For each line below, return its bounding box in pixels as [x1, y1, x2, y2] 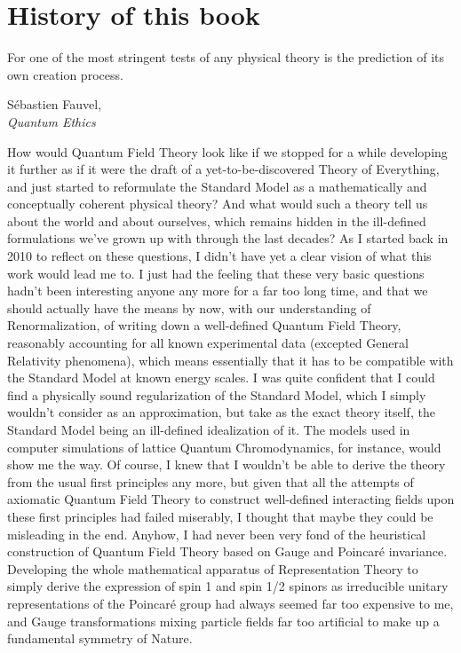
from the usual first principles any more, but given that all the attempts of [7, 472, 414, 491]
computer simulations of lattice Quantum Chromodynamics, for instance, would [7, 437, 441, 456]
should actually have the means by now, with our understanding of [7, 298, 371, 317]
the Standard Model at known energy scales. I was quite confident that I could [7, 368, 435, 387]
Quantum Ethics [7, 112, 96, 130]
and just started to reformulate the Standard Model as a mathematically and [7, 177, 427, 195]
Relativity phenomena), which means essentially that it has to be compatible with [7, 350, 454, 369]
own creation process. [7, 65, 123, 83]
